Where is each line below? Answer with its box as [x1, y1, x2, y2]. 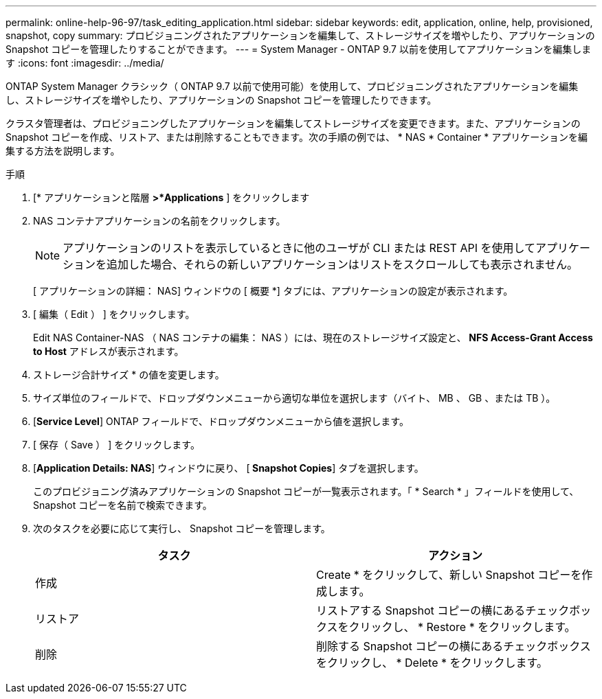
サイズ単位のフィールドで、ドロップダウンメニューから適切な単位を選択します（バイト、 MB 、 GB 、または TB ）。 [33, 392, 556, 404]
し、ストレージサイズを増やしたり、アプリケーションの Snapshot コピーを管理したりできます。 [5, 94, 437, 106]
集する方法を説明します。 [5, 145, 120, 157]
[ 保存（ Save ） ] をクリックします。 [33, 439, 200, 450]
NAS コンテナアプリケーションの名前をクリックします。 [33, 215, 286, 227]
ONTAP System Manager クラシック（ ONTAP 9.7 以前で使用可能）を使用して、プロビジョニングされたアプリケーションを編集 [5, 80, 579, 92]
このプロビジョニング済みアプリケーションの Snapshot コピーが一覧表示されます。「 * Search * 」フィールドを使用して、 [33, 485, 579, 497]
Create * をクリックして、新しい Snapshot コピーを [316, 568, 582, 582]
